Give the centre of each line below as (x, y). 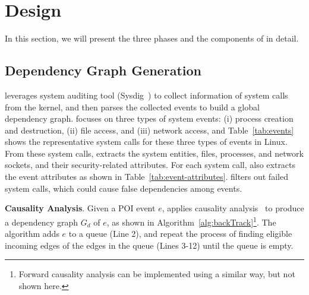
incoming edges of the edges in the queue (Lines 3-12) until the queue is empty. (149, 245)
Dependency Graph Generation (103, 70)
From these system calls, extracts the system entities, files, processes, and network (154, 153)
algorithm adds (32, 234)
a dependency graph (41, 222)
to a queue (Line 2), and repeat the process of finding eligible (180, 234)
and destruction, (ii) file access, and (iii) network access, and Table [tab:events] (149, 130)
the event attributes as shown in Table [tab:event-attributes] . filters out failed (146, 177)
